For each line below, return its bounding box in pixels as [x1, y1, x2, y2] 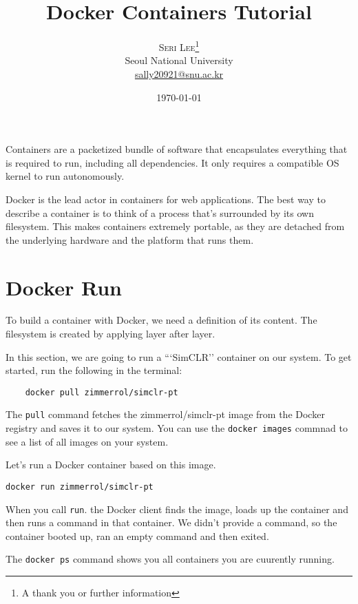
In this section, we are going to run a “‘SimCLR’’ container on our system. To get [6, 349, 352, 364]
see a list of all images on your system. [6, 434, 169, 448]
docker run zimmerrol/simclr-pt [6, 481, 154, 492]
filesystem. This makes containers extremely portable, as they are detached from [6, 219, 345, 233]
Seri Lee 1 [158, 38, 200, 54]
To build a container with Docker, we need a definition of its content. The [6, 313, 317, 327]
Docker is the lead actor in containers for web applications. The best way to [6, 191, 326, 206]
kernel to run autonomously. [6, 169, 125, 183]
